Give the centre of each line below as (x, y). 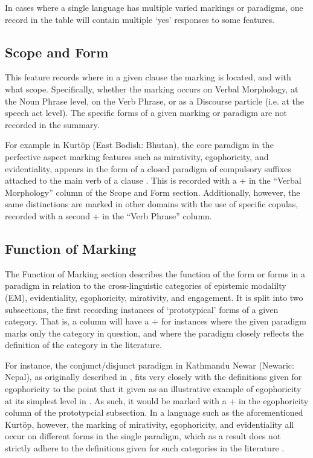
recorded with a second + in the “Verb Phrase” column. (108, 215)
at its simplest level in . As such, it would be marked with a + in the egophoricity (157, 400)
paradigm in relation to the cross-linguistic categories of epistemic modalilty (146, 285)
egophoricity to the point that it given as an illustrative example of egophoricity (153, 389)
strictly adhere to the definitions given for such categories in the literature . (145, 448)
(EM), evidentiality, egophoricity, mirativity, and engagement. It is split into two (154, 297)
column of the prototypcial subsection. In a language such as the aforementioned (154, 412)
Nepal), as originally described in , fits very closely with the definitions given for (153, 377)
